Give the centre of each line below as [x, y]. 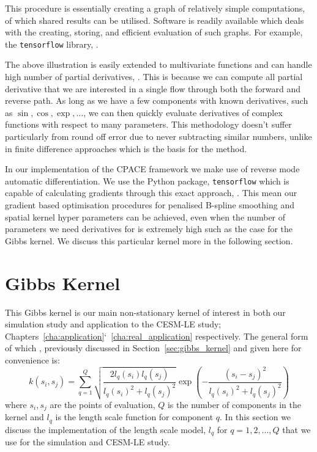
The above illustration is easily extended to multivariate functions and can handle [158, 64]
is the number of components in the [234, 404]
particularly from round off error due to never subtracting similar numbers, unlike [158, 136]
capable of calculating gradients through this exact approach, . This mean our [151, 193]
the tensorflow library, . [52, 44]
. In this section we [255, 417]
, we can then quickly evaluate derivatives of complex [183, 112]
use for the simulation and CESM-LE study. [88, 442]
